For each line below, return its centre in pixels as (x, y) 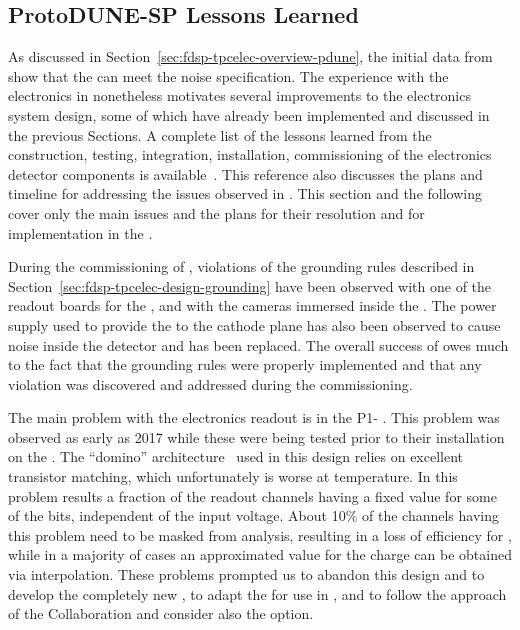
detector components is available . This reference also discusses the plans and (245, 173)
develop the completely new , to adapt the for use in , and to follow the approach (257, 593)
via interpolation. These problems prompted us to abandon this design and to (246, 574)
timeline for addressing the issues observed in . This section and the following (245, 193)
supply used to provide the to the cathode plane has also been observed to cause (254, 324)
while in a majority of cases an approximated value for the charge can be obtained (260, 554)
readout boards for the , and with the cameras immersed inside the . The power (252, 305)
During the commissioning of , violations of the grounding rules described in (241, 266)
